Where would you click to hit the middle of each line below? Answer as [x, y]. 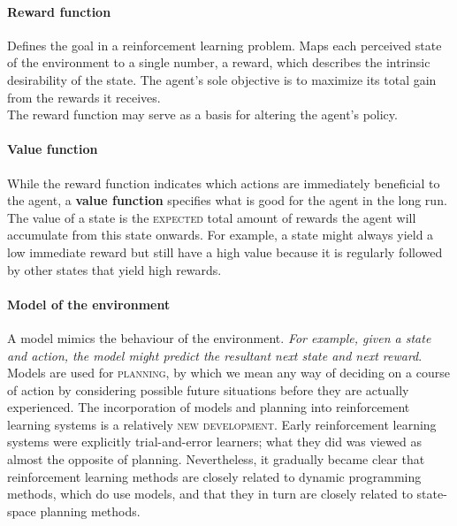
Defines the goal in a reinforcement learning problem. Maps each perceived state [225, 45]
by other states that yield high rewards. [114, 269]
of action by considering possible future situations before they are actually [208, 389]
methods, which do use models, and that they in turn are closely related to [210, 494]
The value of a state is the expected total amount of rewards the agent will [212, 217]
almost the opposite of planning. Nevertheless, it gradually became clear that [216, 459]
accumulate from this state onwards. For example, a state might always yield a [221, 235]
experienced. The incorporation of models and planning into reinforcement [209, 407]
